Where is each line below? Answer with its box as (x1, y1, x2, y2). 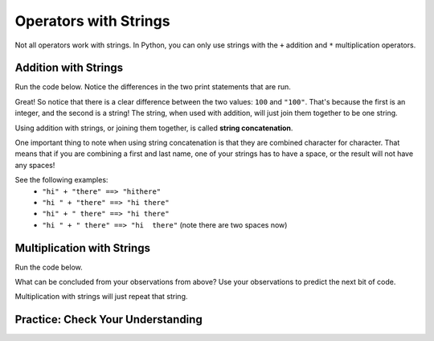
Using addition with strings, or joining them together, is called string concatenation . (14, 123, 293, 133)
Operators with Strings (14, 12, 170, 30)
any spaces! (14, 160, 55, 170)
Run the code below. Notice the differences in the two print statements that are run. (14, 82, 291, 92)
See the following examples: (14, 175, 108, 185)
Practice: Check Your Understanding (14, 313, 203, 327)
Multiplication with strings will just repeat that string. (14, 292, 188, 302)
